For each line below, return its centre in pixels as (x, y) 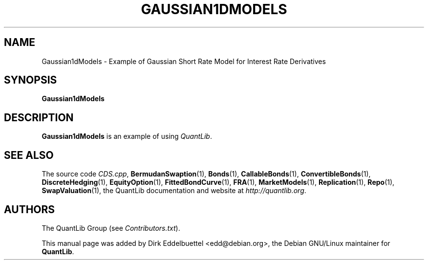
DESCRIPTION (39, 117)
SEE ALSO (29, 155)
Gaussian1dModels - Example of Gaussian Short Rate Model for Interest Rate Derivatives (184, 61)
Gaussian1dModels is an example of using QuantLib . (127, 136)
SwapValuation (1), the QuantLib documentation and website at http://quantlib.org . (174, 191)
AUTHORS (30, 209)
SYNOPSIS (31, 80)
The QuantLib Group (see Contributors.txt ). (111, 228)
